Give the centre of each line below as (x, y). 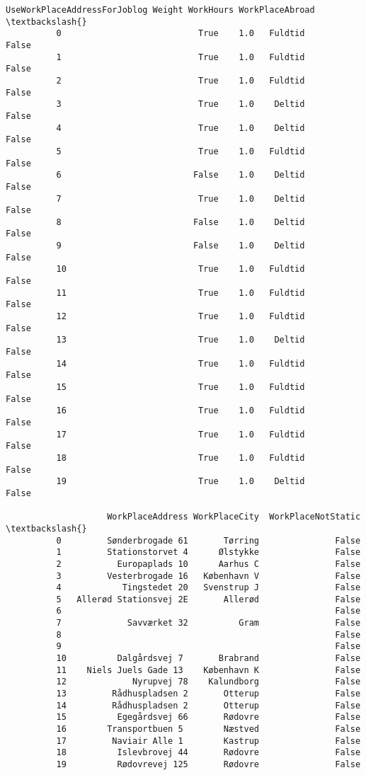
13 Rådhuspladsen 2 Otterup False (208, 694)
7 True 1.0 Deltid (181, 199)
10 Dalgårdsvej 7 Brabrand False (208, 659)
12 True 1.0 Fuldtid (181, 317)
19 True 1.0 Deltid (181, 482)
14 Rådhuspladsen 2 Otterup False (208, 705)
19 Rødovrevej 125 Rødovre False (208, 764)
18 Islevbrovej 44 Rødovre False (208, 753)
